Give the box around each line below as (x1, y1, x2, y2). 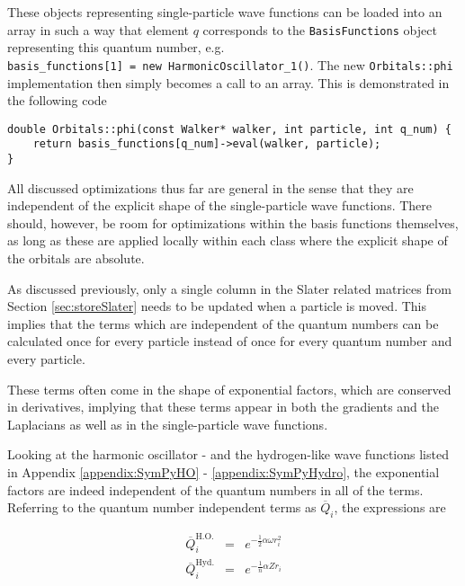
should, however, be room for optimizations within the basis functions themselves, (7, 213, 459, 232)
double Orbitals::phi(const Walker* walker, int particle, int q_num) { (7, 122, 452, 136)
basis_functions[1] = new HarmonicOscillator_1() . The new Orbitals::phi (7, 55, 453, 74)
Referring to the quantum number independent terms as (7, 498, 317, 517)
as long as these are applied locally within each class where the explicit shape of (7, 231, 448, 250)
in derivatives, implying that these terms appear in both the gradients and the (7, 397, 439, 416)
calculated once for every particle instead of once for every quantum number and (7, 332, 452, 351)
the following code (7, 91, 107, 110)
